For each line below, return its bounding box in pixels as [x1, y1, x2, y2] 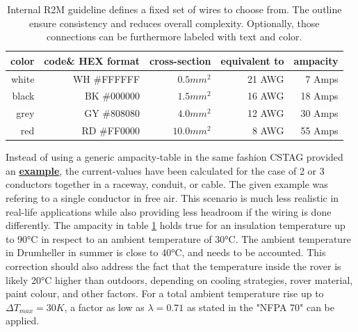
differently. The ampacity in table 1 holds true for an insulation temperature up [6, 218, 345, 232]
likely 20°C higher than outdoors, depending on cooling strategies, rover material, [6, 272, 353, 287]
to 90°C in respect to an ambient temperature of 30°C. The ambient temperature [6, 231, 351, 246]
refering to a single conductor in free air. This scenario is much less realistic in [6, 191, 339, 205]
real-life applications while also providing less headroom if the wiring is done [6, 204, 332, 219]
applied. [6, 313, 40, 328]
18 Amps [300, 88, 339, 103]
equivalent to [220, 53, 284, 68]
